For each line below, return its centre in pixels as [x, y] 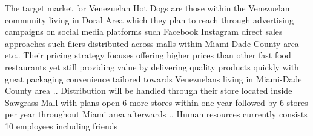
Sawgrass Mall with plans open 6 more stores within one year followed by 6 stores [156, 102]
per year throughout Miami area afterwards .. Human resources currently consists [156, 114]
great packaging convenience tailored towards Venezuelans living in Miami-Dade [153, 79]
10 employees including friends [61, 125]
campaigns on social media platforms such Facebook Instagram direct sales [144, 32]
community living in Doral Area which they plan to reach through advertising [149, 20]
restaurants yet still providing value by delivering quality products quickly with [152, 66]
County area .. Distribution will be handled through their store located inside [149, 91]
